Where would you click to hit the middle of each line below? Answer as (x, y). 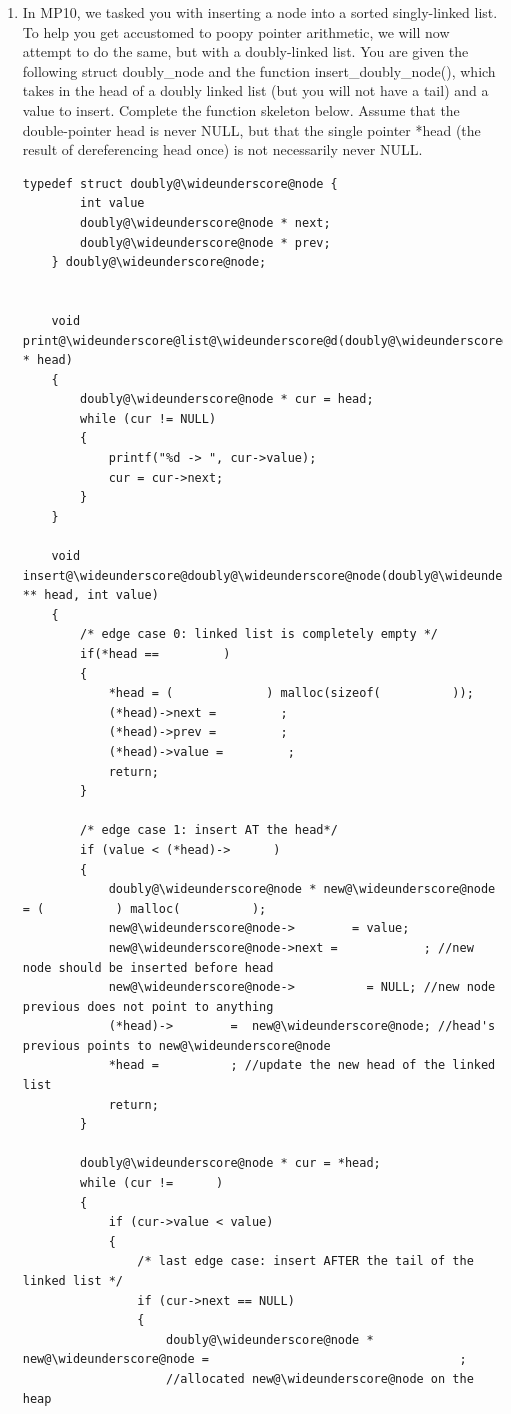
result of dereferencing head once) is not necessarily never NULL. (222, 149)
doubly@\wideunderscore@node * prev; (205, 242)
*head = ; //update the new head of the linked (302, 1065)
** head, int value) (90, 595)
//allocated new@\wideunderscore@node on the (319, 1378)
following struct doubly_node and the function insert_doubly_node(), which (259, 70)
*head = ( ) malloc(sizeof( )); (291, 693)
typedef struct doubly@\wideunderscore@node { (180, 183)
